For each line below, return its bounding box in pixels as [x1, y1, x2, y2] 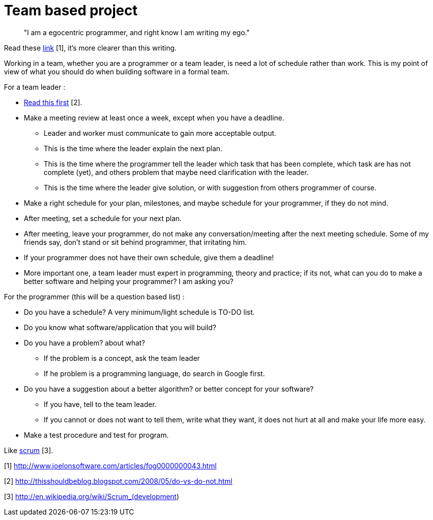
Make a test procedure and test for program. [24, 430, 169, 439]
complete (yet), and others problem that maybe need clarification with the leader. [44, 168, 309, 176]
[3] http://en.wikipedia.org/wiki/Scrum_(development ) [4, 492, 180, 501]
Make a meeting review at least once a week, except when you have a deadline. [24, 113, 284, 122]
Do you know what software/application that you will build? [24, 323, 216, 332]
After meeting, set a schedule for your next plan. [24, 214, 182, 223]
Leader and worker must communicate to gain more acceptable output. [44, 128, 276, 137]
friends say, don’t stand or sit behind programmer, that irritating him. [24, 237, 247, 246]
